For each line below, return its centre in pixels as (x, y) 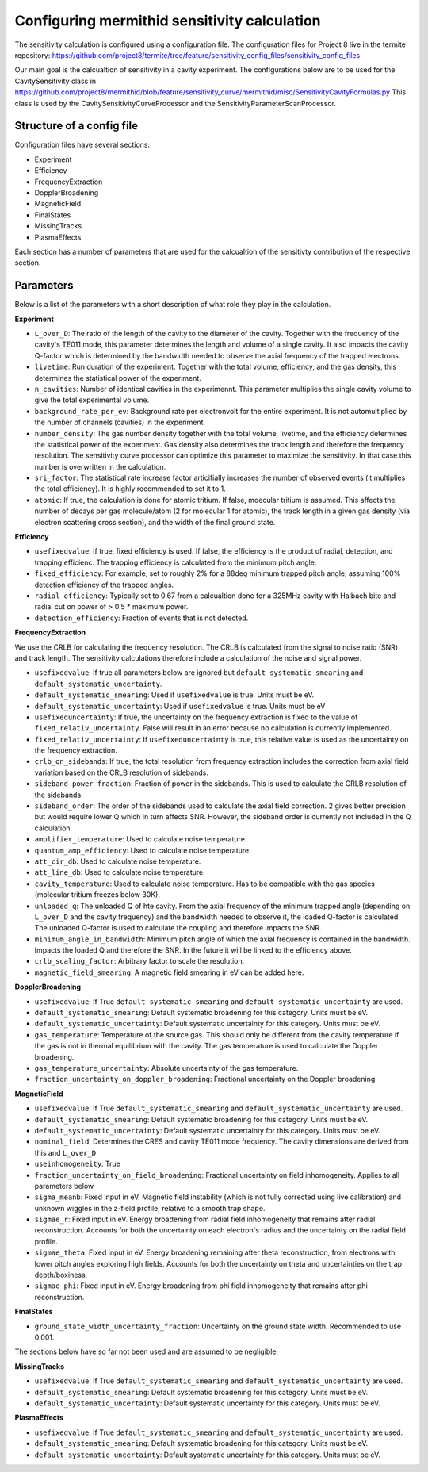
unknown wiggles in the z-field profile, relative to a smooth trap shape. (150, 1208)
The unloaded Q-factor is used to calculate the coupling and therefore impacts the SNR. (178, 928)
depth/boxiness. (61, 1275)
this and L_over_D (65, 1152)
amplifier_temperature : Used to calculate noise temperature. (141, 839)
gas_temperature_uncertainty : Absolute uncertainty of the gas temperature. (166, 1068)
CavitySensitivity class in (55, 81)
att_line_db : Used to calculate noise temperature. (120, 872)
